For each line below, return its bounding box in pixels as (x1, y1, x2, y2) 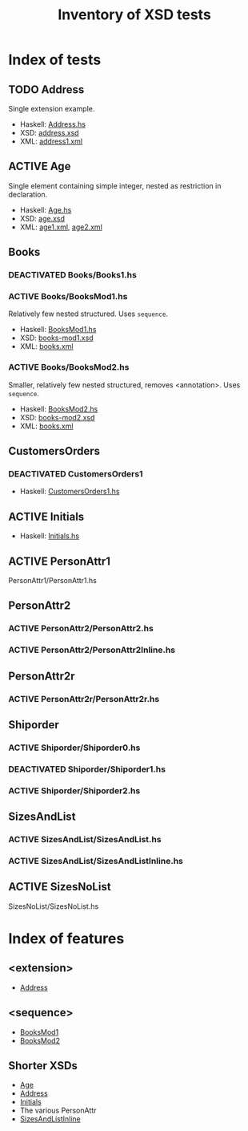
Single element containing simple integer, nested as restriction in (8, 180, 222, 190)
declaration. (8, 189, 48, 199)
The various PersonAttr (19, 1105, 97, 1116)
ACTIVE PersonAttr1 (8, 554, 110, 568)
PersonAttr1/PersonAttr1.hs (8, 576, 98, 586)
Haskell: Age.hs (19, 205, 72, 214)
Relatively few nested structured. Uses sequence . (8, 309, 168, 318)
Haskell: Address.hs (19, 120, 86, 129)
